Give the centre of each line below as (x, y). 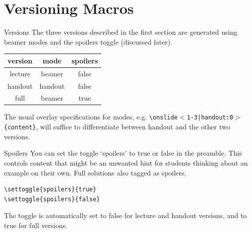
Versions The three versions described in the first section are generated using (121, 32)
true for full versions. (36, 225)
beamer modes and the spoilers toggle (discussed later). (88, 41)
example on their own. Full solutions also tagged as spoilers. (95, 172)
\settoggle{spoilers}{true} (50, 190)
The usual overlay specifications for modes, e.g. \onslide (91, 117)
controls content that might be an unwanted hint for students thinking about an (126, 162)
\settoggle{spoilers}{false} (52, 199)
